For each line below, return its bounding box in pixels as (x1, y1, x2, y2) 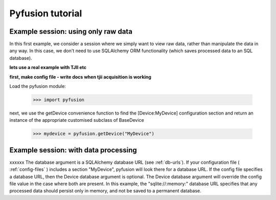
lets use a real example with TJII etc (9, 64, 87, 71)
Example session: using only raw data (9, 27, 133, 36)
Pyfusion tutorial (9, 8, 82, 19)
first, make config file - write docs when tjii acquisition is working (9, 74, 152, 80)
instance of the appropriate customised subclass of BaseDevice (9, 117, 144, 123)
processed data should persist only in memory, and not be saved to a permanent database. (9, 188, 201, 194)
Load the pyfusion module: (9, 83, 66, 90)
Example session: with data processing (9, 146, 137, 154)
